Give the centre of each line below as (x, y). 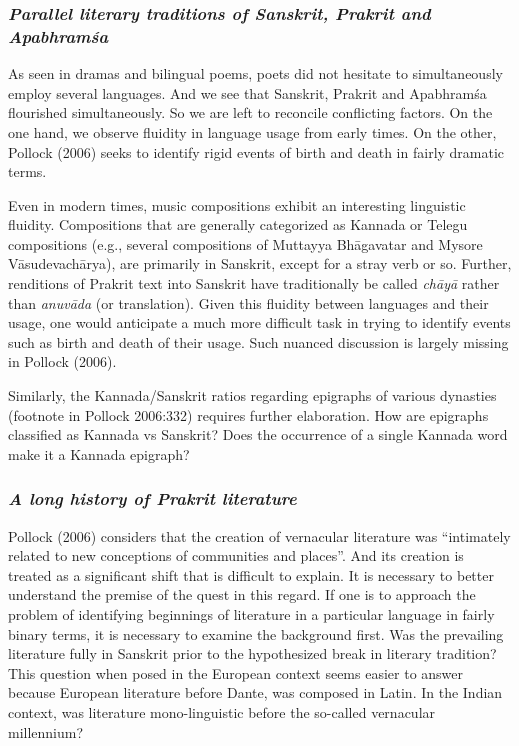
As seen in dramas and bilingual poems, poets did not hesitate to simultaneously (255, 73)
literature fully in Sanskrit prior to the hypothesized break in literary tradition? (252, 653)
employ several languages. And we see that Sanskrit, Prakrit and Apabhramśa (247, 92)
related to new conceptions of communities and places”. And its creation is (236, 555)
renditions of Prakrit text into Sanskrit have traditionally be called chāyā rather (254, 283)
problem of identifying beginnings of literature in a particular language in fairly (251, 614)
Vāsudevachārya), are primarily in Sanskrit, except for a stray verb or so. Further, (260, 263)
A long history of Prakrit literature (152, 498)
